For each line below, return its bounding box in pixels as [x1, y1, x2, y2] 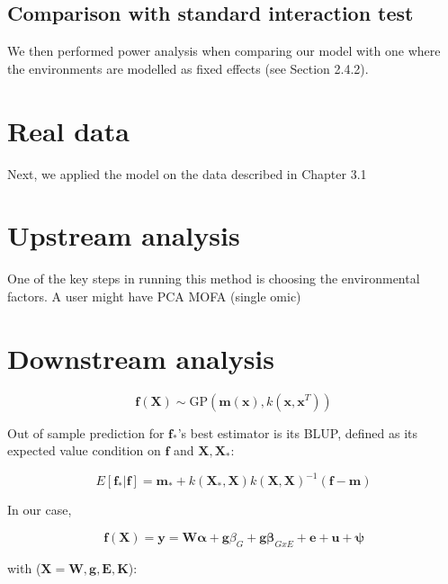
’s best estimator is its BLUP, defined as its [177, 423, 418, 442]
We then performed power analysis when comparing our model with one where [7, 41, 441, 60]
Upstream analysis [7, 217, 240, 254]
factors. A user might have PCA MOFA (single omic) [7, 286, 301, 305]
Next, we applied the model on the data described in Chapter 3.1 [7, 164, 367, 183]
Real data [7, 112, 130, 148]
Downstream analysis [7, 339, 274, 376]
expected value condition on [7, 441, 161, 460]
